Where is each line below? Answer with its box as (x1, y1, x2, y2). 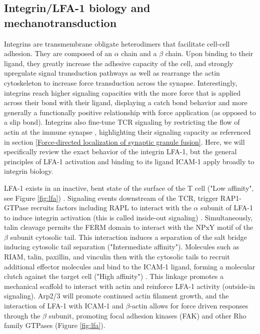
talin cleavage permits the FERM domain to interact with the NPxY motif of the (4, 222, 253, 232)
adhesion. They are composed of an (4, 48, 112, 59)
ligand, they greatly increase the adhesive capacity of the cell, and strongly (4, 58, 233, 68)
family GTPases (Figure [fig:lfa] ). (4, 320, 105, 330)
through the (4, 310, 40, 320)
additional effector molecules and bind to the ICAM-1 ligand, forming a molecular (4, 261, 255, 271)
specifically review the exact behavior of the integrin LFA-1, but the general (4, 146, 237, 157)
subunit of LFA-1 (200, 202, 253, 213)
